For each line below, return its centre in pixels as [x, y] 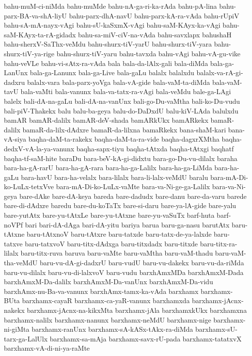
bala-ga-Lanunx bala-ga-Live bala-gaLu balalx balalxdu [112, 73]
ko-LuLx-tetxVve [29, 186]
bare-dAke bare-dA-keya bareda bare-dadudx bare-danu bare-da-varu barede [133, 196]
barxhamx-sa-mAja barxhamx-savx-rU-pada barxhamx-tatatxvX [146, 338]
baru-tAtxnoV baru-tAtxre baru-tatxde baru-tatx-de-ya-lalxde [119, 234]
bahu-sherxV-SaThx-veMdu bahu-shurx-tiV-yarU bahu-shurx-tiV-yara [108, 44]
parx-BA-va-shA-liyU [35, 15]
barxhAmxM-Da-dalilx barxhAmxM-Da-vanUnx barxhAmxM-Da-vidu [109, 282]
